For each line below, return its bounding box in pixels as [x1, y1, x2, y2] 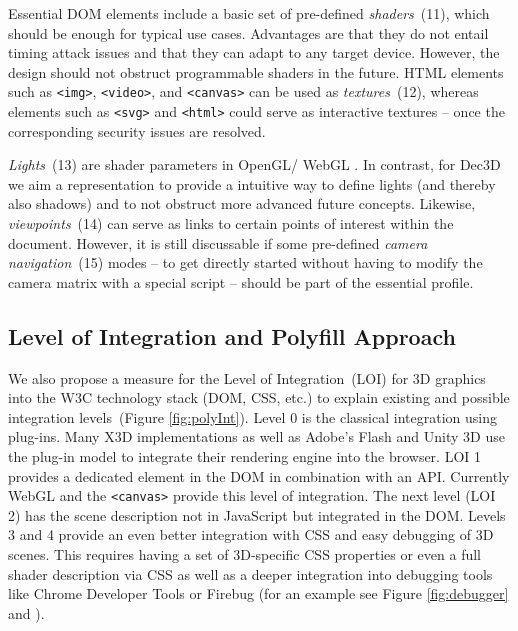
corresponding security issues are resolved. [8, 120, 266, 141]
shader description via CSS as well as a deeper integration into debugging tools [8, 563, 493, 584]
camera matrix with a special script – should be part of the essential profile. [8, 271, 474, 292]
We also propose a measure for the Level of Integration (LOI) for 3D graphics [8, 367, 486, 388]
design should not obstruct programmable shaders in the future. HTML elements [8, 61, 504, 82]
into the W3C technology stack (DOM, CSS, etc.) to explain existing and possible [8, 387, 510, 408]
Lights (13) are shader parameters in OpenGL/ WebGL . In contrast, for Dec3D [8, 154, 501, 175]
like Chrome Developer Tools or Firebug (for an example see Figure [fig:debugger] [8, 583, 509, 604]
